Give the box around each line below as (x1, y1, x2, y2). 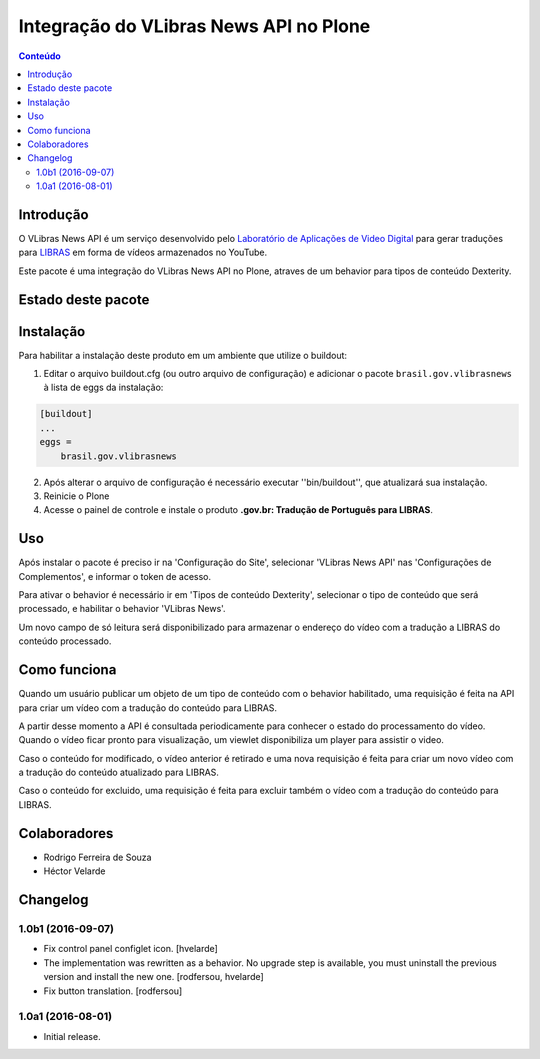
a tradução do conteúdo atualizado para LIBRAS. (18, 766, 220, 779)
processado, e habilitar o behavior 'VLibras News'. (18, 603, 226, 615)
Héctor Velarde (43, 865, 106, 877)
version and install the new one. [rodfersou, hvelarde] (43, 971, 264, 983)
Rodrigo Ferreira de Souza (43, 851, 152, 863)
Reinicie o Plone (43, 490, 110, 502)
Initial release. (43, 1030, 101, 1042)
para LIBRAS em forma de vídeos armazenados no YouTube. (18, 246, 268, 259)
